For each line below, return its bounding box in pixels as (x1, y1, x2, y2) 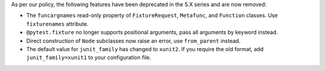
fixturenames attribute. (26, 20, 89, 27)
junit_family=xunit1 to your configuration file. (26, 54, 152, 61)
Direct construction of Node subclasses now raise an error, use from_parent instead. (26, 37, 241, 45)
